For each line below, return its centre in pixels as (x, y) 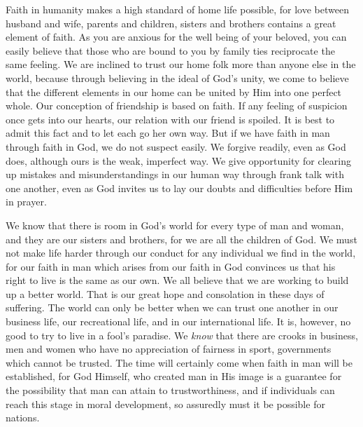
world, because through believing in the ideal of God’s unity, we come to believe (177, 77)
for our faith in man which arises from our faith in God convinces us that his (171, 266)
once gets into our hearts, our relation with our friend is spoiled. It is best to (170, 119)
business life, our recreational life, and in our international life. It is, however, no (178, 321)
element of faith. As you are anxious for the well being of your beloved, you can (176, 37)
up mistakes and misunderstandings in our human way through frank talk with (175, 174)
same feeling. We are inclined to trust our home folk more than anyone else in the (181, 64)
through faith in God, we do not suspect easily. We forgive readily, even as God (176, 146)
